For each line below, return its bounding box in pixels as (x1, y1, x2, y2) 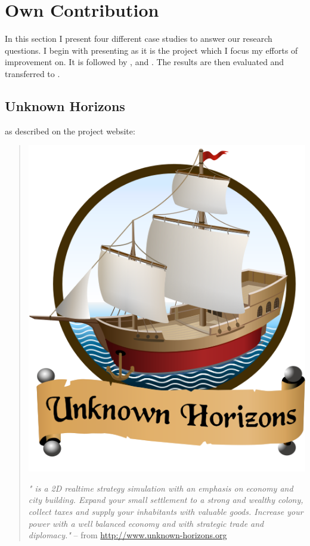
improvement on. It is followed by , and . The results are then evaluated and (5, 56, 284, 68)
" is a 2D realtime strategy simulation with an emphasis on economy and (28, 481, 293, 494)
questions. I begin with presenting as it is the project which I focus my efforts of (5, 44, 298, 56)
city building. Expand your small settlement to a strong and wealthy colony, (28, 493, 303, 506)
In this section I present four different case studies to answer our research (5, 32, 272, 45)
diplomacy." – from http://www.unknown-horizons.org (28, 529, 227, 541)
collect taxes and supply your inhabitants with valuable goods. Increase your (28, 505, 303, 517)
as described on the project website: (5, 124, 135, 137)
